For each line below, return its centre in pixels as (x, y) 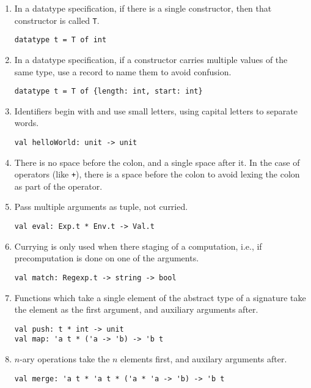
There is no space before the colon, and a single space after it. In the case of (157, 162)
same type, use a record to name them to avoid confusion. (123, 71)
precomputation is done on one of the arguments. (107, 258)
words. (27, 123)
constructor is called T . (57, 20)
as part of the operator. (58, 186)
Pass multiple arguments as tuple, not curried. (101, 207)
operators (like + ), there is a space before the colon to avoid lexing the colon (157, 174)
